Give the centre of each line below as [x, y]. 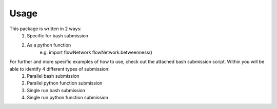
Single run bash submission [56, 90]
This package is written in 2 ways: [45, 29]
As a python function [49, 45]
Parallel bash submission [53, 76]
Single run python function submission [68, 98]
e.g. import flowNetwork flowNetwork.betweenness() [96, 52]
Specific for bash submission [57, 35]
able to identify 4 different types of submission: [60, 69]
